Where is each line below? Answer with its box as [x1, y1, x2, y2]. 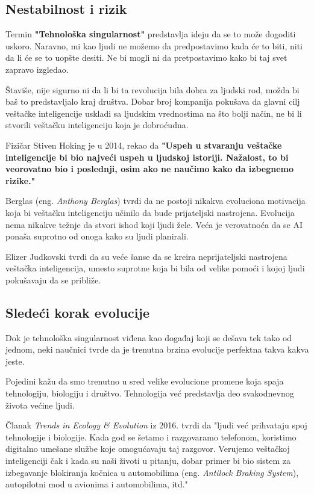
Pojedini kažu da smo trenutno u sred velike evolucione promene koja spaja [5, 375, 284, 387]
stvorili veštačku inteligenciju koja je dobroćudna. [5, 119, 189, 131]
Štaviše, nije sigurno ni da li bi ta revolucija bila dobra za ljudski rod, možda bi [5, 83, 300, 96]
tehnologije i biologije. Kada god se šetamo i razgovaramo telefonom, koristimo [5, 430, 297, 443]
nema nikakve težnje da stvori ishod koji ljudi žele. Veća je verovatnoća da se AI [5, 218, 303, 230]
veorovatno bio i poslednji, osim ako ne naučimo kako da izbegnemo [5, 162, 294, 175]
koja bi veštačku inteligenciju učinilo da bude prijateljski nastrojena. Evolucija [5, 206, 295, 218]
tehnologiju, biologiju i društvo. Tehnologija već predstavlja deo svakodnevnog [5, 387, 294, 400]
